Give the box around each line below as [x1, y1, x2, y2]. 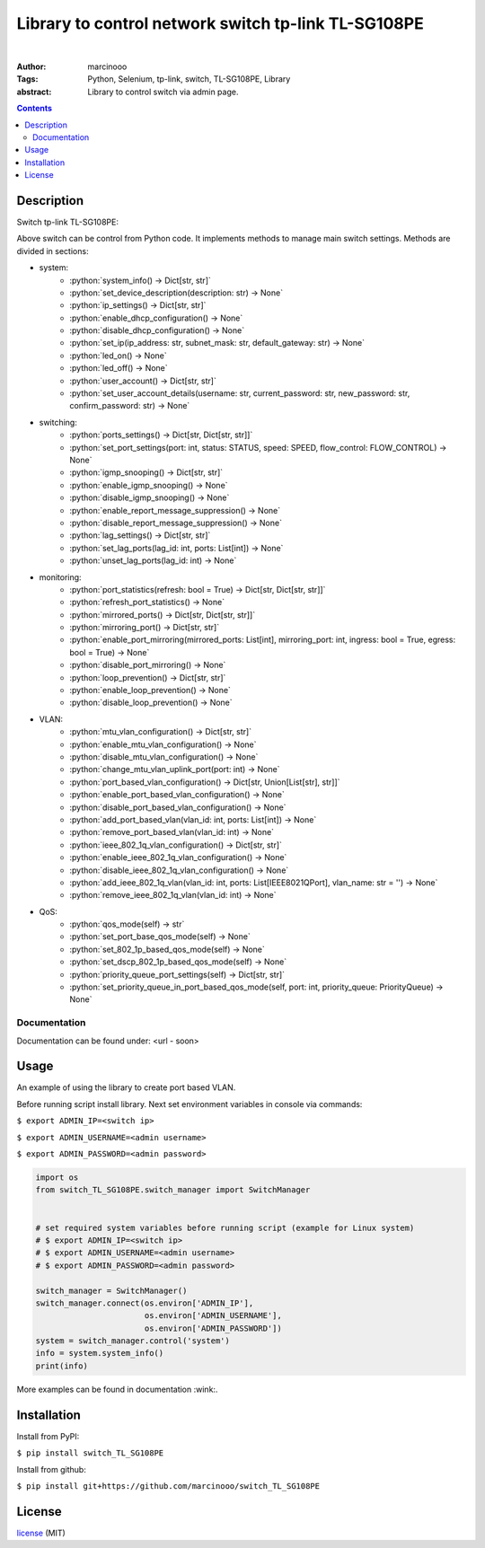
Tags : [16, 74, 39, 84]
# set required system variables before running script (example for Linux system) [35, 1222, 415, 1233]
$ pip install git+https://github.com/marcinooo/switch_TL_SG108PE [16, 1481, 321, 1491]
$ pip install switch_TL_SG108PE [16, 1448, 164, 1458]
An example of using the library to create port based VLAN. [16, 1082, 236, 1093]
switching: [39, 417, 78, 427]
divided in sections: [16, 245, 89, 256]
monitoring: [39, 571, 82, 583]
